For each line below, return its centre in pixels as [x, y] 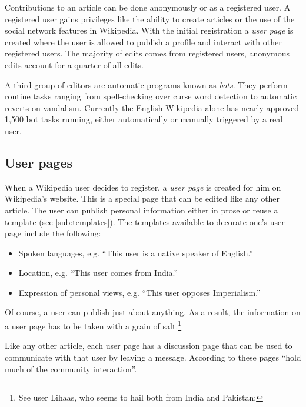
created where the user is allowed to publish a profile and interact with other [143, 41]
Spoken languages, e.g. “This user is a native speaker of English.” [136, 253]
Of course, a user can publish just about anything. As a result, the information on [153, 312]
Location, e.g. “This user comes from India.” [98, 273]
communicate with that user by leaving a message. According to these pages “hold [153, 357]
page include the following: [53, 233]
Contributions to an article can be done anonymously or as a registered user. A [148, 7]
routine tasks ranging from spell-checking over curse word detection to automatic [151, 96]
